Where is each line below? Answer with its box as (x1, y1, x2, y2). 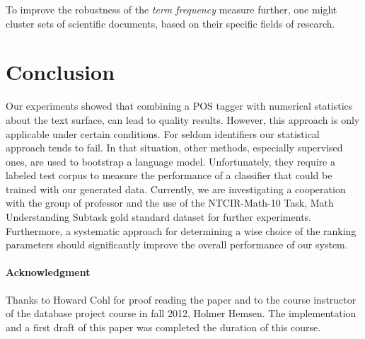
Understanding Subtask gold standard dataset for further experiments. (6, 209, 311, 224)
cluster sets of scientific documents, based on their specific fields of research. (6, 16, 335, 30)
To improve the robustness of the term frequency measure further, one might (6, 2, 337, 16)
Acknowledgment (6, 265, 91, 280)
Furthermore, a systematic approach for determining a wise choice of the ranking (6, 223, 357, 238)
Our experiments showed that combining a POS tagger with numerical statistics (6, 98, 353, 113)
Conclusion (6, 57, 115, 86)
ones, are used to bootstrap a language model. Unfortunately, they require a (6, 154, 335, 168)
